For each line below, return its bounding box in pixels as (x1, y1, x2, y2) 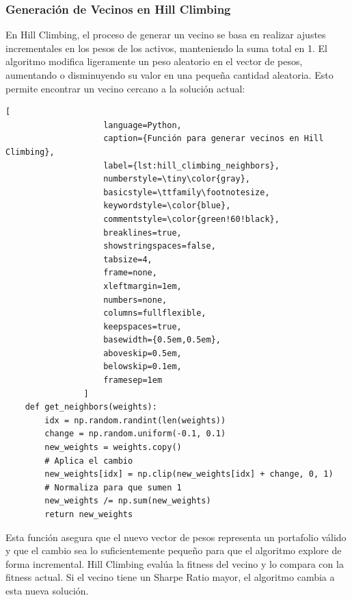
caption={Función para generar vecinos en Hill (103, 134, 324, 144)
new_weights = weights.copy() (44, 442, 182, 453)
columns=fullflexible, (103, 308, 206, 318)
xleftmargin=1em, (103, 281, 182, 291)
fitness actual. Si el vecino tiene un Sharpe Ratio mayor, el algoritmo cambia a (5, 570, 335, 584)
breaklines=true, (103, 227, 182, 238)
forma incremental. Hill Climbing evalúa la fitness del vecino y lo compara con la (5, 556, 344, 571)
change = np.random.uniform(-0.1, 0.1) (44, 429, 226, 439)
